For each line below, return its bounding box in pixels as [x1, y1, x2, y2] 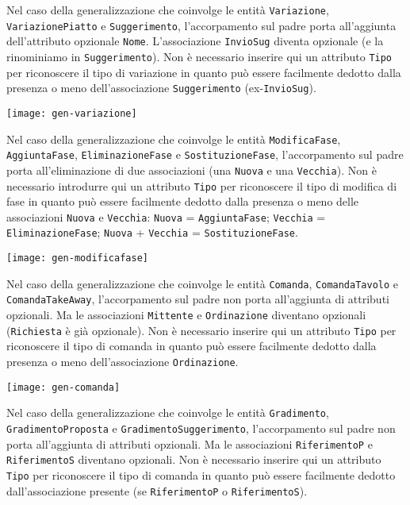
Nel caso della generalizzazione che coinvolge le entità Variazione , [6, 2, 329, 17]
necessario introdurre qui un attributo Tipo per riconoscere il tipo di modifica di [6, 177, 397, 194]
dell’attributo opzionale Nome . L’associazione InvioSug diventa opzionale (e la [6, 33, 384, 49]
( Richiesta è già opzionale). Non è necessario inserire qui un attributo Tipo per [6, 322, 397, 338]
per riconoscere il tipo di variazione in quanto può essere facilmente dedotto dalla [6, 64, 401, 80]
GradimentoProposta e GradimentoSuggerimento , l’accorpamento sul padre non [6, 419, 396, 436]
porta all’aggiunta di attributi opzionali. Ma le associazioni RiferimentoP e [6, 435, 373, 452]
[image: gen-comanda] [6, 381, 121, 393]
